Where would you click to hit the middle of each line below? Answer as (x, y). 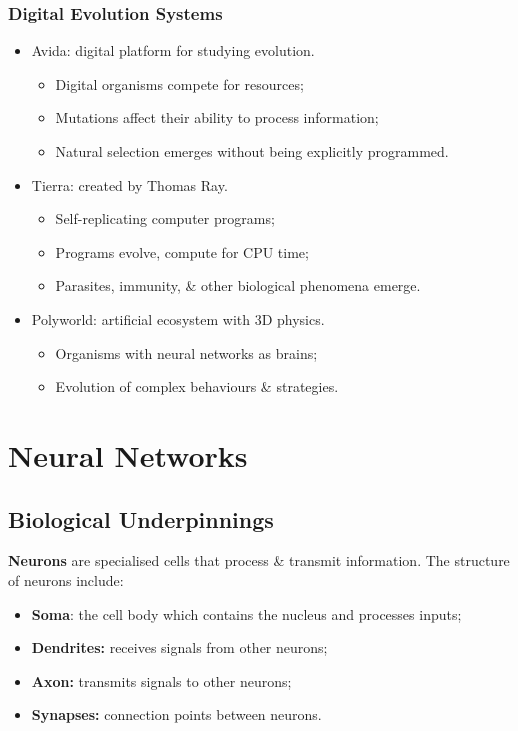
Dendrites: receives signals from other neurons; (179, 647)
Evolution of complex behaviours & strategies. (197, 386)
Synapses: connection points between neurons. (176, 714)
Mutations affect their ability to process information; (217, 117)
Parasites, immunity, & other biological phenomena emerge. (238, 285)
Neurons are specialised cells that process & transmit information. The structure (259, 560)
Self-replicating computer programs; (165, 218)
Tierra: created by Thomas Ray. (129, 184)
